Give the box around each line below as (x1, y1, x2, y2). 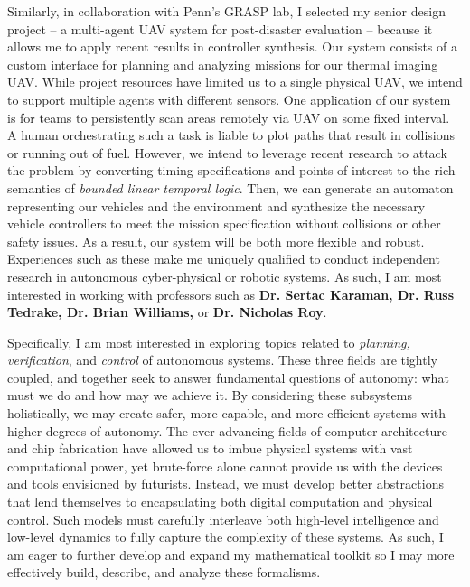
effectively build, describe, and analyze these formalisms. (7, 563, 321, 582)
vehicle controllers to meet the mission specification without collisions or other (7, 214, 441, 233)
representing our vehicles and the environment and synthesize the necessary (7, 196, 426, 215)
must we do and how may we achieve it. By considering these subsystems (7, 386, 412, 405)
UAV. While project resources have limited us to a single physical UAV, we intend (7, 72, 463, 91)
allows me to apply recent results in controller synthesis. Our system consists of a (7, 37, 457, 56)
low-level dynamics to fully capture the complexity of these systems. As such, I (7, 527, 444, 546)
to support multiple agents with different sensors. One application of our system (7, 89, 451, 108)
